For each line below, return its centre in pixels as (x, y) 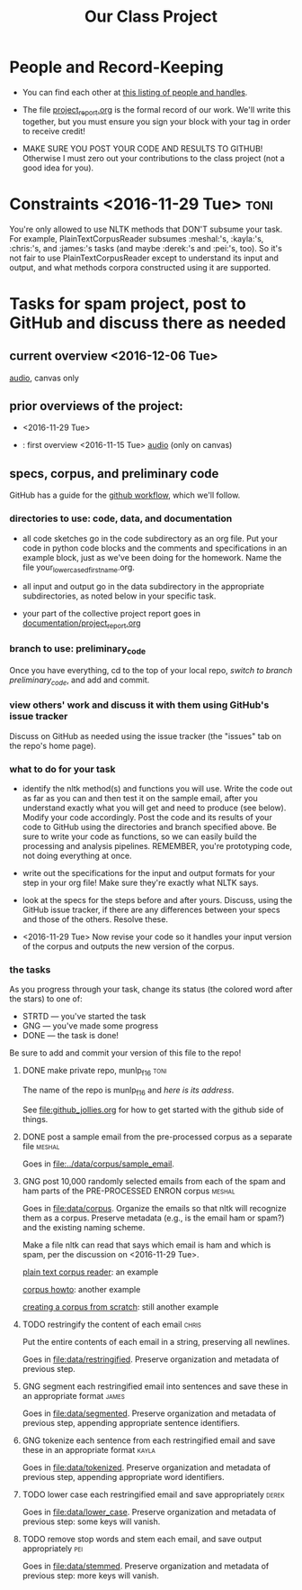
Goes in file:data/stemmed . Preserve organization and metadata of (146, 1567)
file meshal (41, 1147)
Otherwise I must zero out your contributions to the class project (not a (153, 158)
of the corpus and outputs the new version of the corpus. (129, 946)
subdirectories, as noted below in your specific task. (119, 596)
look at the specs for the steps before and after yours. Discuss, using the (157, 900)
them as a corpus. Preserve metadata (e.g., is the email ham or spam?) (153, 1218)
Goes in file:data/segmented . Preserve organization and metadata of (149, 1413)
